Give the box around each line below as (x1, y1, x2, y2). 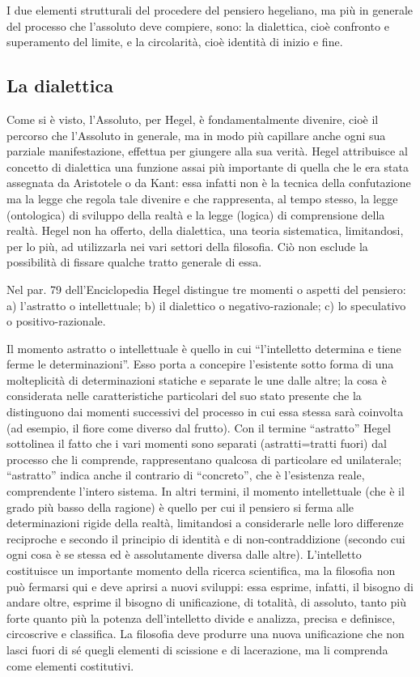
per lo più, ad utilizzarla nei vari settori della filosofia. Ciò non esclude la (6, 237, 368, 254)
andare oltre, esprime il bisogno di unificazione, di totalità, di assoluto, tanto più (6, 594, 406, 611)
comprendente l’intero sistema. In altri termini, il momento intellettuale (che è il (6, 483, 405, 500)
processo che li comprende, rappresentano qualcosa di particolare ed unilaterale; (6, 450, 402, 467)
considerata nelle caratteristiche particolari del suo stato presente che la (6, 387, 362, 404)
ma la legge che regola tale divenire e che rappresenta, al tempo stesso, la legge (6, 189, 398, 207)
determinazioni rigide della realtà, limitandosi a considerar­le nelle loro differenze (6, 514, 404, 531)
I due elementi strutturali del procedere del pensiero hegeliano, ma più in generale (6, 2, 414, 18)
